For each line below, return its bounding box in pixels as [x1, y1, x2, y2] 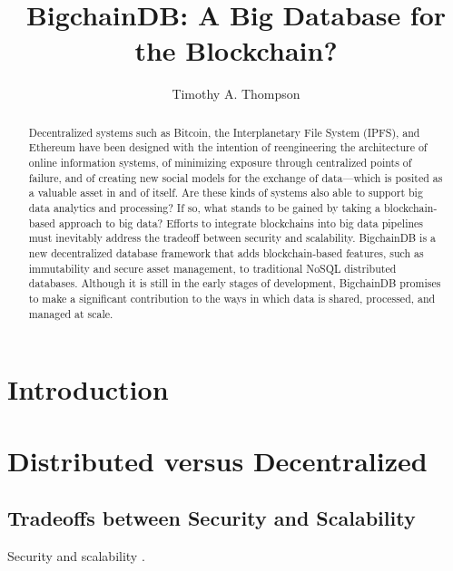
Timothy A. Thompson [172, 84, 300, 103]
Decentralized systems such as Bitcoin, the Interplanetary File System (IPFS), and [28, 124, 420, 140]
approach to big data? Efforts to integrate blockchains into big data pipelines [58, 215, 424, 230]
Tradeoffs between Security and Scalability [7, 504, 416, 532]
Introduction [7, 371, 169, 408]
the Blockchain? [134, 32, 338, 69]
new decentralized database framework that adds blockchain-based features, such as [28, 245, 424, 260]
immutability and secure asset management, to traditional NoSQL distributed [28, 260, 397, 276]
